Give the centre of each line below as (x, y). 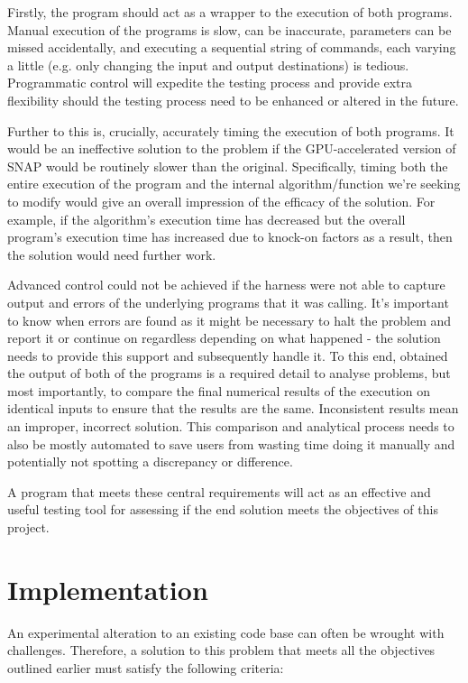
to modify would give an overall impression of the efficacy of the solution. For (221, 201)
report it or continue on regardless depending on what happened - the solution (224, 338)
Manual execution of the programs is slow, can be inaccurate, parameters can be (229, 29)
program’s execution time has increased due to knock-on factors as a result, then (230, 237)
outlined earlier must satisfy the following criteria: (146, 667)
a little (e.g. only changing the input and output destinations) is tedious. (208, 65)
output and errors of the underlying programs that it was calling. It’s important (228, 302)
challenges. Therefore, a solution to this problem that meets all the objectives (221, 650)
